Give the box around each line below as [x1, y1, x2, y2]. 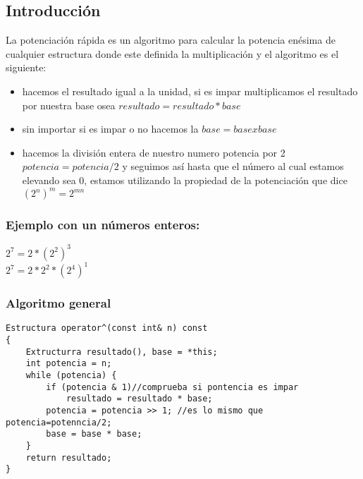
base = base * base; [46, 429, 142, 439]
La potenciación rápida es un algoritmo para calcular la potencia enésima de [6, 32, 336, 47]
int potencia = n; [25, 358, 112, 369]
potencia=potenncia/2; [6, 417, 112, 428]
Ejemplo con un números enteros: [6, 215, 200, 233]
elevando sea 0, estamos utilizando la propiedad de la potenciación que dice [22, 172, 347, 187]
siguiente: [6, 60, 47, 75]
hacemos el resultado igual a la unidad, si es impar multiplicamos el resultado [22, 83, 358, 98]
